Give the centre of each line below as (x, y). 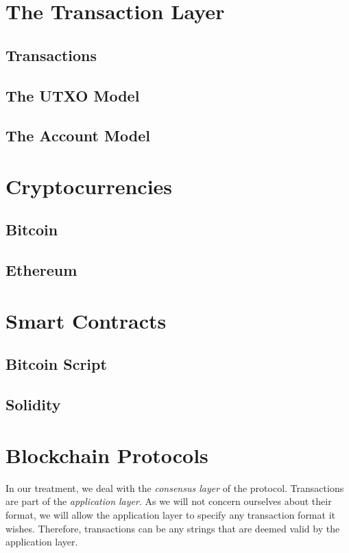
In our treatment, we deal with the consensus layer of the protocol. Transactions (175, 487)
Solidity (33, 404)
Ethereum (41, 270)
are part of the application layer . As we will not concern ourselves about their (169, 501)
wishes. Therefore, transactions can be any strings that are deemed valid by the (173, 528)
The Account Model (78, 136)
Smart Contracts (86, 320)
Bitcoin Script (56, 364)
